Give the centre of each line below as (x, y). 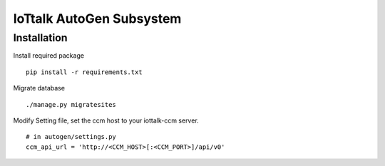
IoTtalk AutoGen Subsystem (97, 19)
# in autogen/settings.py (71, 137)
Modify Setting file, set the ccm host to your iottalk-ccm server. (106, 120)
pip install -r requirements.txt (84, 72)
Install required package (49, 56)
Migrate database (39, 88)
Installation (40, 38)
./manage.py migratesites (71, 104)
